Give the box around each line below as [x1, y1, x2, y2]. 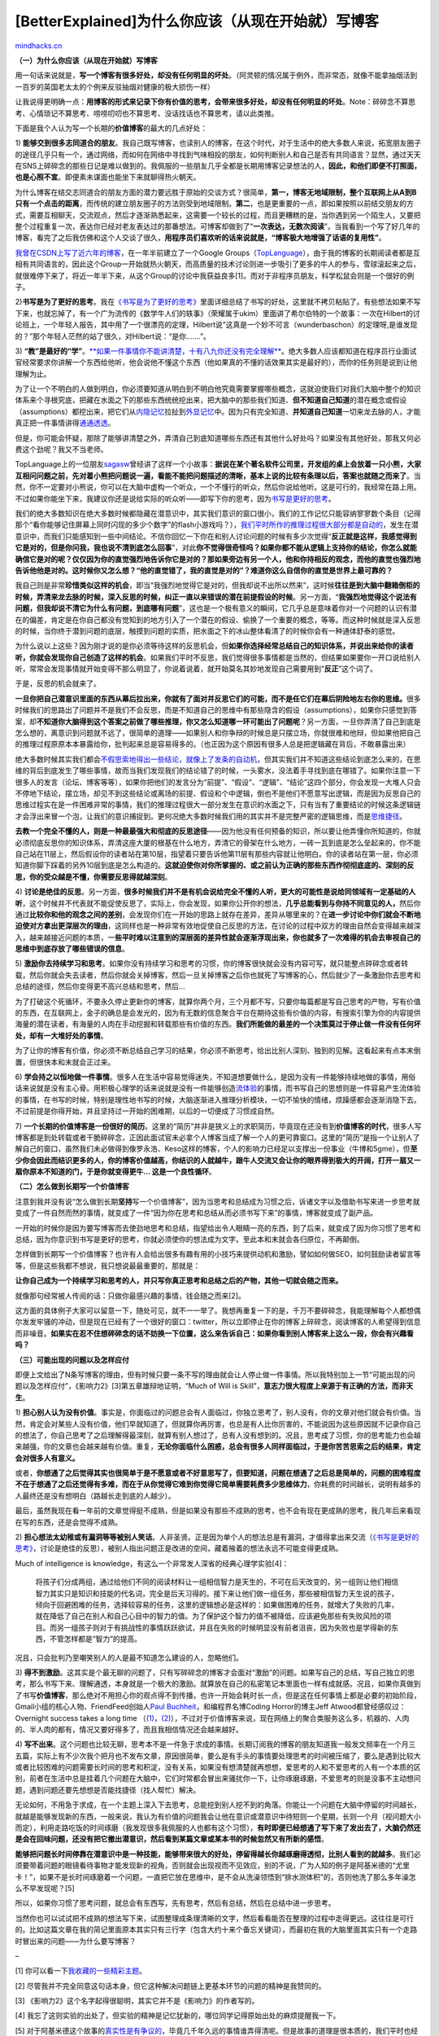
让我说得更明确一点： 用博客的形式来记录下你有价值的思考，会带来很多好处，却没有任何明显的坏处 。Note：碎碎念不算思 [15, 97, 416, 107]
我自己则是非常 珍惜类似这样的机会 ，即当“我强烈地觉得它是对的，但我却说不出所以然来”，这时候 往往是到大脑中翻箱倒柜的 [15, 581, 420, 590]
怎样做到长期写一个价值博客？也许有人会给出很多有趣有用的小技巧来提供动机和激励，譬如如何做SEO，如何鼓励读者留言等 [15, 1249, 422, 1259]
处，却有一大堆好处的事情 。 [15, 1030, 108, 1040]
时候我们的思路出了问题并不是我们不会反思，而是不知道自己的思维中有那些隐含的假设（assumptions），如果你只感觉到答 [15, 705, 418, 715]
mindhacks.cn [15, 41, 63, 50]
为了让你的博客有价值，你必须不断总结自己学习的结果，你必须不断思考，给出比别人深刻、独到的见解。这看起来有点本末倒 [15, 1046, 421, 1055]
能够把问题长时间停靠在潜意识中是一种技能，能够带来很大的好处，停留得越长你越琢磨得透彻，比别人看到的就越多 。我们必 [15, 1849, 421, 1858]
